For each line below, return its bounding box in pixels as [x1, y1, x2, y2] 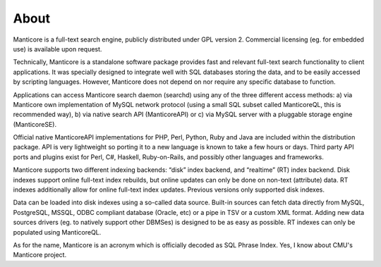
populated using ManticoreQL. [13, 228, 102, 236]
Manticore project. [13, 251, 67, 259]
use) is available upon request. [13, 44, 102, 53]
